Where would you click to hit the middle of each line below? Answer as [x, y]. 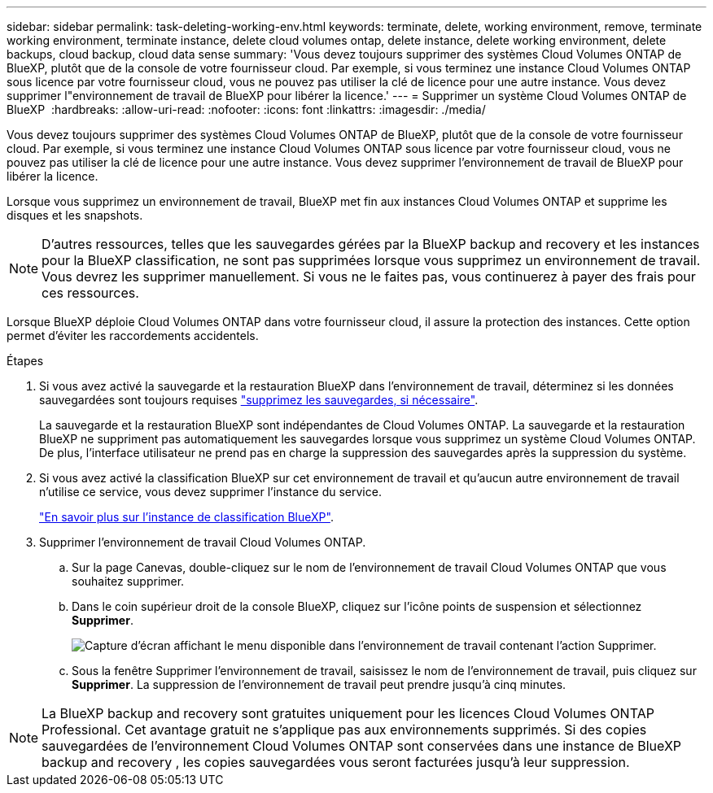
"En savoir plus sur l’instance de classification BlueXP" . [186, 517]
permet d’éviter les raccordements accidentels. [133, 335]
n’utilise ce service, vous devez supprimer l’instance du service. [210, 492]
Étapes [25, 361]
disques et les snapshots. [75, 215]
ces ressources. [90, 293]
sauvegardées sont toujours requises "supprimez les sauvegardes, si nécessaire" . [259, 400]
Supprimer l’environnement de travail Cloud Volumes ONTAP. [203, 542]
